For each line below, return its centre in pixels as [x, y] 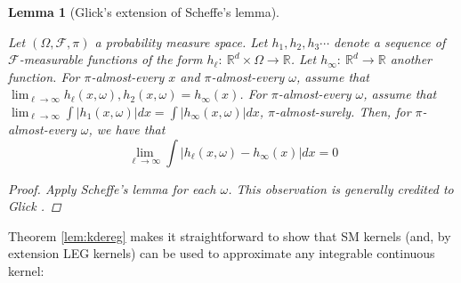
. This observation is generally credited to [341, 188]
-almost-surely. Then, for [343, 111]
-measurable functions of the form [111, 59]
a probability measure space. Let [181, 41]
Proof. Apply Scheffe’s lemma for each [112, 188]
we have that [131, 129]
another [411, 59]
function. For [44, 76]
